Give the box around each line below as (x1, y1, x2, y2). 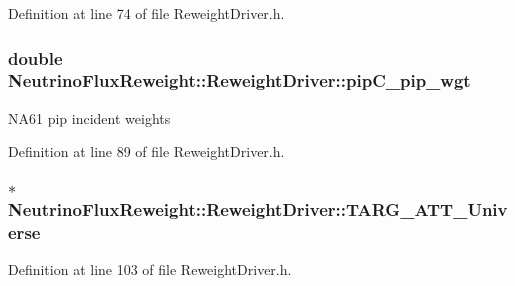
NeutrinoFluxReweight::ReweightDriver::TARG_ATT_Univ (8, 196, 508, 221)
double (8, 45, 63, 70)
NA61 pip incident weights (8, 107, 171, 128)
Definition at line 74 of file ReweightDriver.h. (8, 3, 285, 23)
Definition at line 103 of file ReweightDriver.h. (8, 259, 292, 280)
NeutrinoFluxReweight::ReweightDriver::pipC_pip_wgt (8, 68, 471, 93)
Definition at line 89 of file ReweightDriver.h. (8, 141, 285, 162)
